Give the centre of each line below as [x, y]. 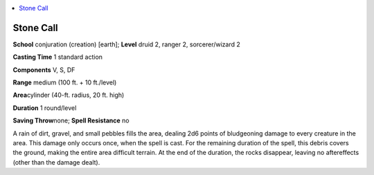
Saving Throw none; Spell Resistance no [71, 120]
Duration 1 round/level [45, 108]
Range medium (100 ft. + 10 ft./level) [65, 82]
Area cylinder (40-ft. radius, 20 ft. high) [69, 95]
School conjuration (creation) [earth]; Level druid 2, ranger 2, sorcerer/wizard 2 [126, 44]
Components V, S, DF [44, 70]
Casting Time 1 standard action [58, 57]
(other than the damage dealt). [56, 162]
